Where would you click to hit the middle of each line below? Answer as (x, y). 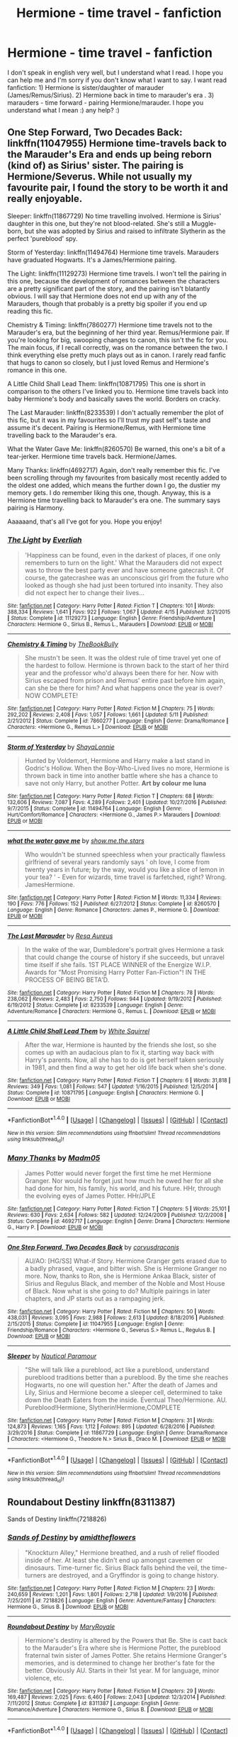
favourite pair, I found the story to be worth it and (118, 188)
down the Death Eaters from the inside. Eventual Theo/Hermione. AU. (126, 1400)
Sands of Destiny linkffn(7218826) (57, 1519)
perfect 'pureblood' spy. (42, 238)
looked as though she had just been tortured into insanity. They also (124, 585)
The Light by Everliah (45, 540)
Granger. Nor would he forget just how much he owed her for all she (124, 1181)
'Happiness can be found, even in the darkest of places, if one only (123, 555)
